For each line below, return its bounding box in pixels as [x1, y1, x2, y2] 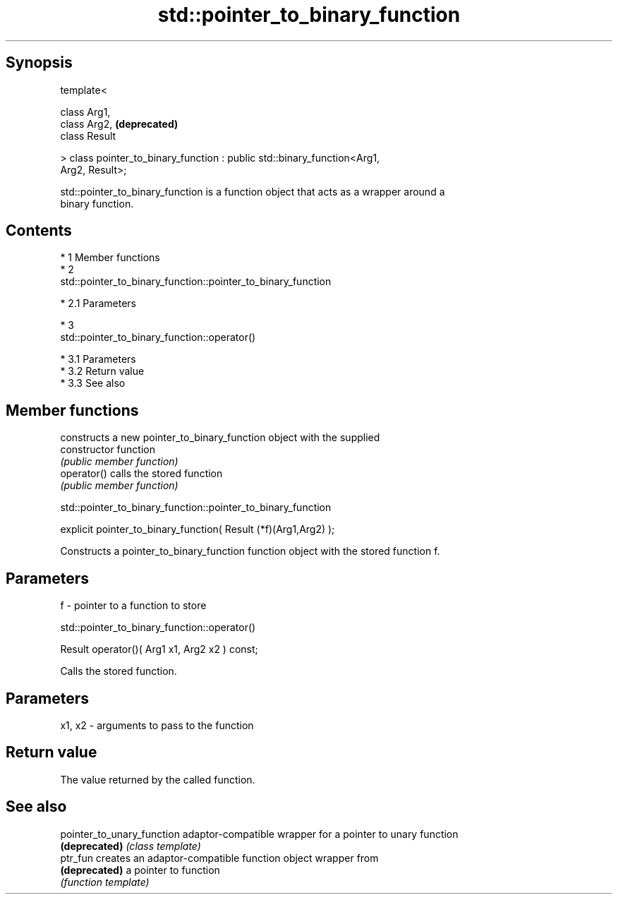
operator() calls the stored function [60, 467, 223, 480]
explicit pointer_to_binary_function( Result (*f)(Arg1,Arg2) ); [60, 523, 335, 536]
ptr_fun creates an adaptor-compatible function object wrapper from [60, 851, 379, 864]
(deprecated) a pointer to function [60, 863, 220, 876]
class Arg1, [60, 105, 111, 118]
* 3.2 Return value [60, 365, 145, 378]
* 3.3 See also [60, 377, 126, 390]
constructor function [60, 443, 155, 456]
